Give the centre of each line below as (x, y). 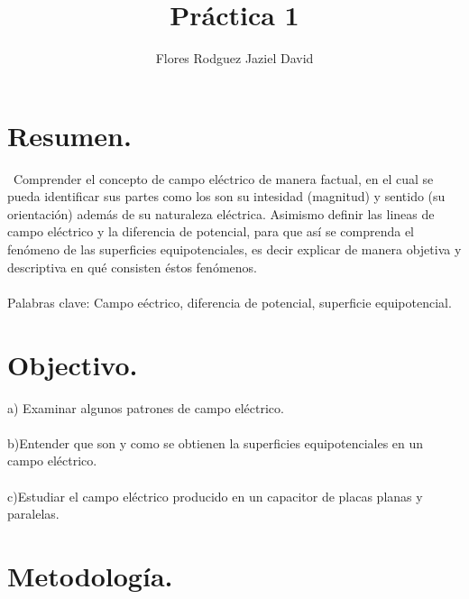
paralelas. (33, 514)
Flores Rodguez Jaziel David (234, 58)
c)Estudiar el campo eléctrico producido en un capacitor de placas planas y (215, 496)
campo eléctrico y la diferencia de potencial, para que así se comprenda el (211, 231)
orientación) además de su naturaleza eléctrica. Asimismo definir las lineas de (221, 213)
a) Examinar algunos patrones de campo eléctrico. (146, 407)
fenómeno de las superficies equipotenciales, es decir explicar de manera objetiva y (234, 249)
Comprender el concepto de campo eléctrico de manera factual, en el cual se (223, 178)
